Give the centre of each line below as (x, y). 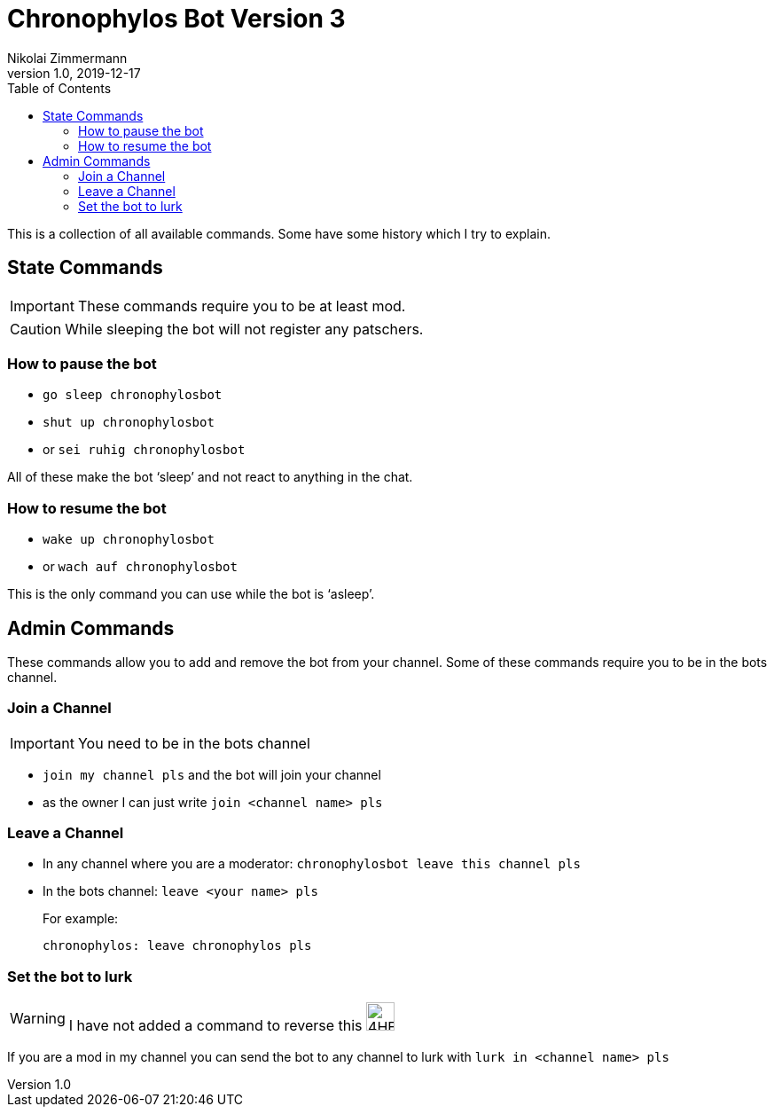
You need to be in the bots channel (194, 743)
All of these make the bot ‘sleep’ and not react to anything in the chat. (210, 477)
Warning (38, 1019)
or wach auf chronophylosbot (140, 567)
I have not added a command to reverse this (215, 1026)
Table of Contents (59, 88)
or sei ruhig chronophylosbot (144, 450)
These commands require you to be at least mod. (242, 306)
